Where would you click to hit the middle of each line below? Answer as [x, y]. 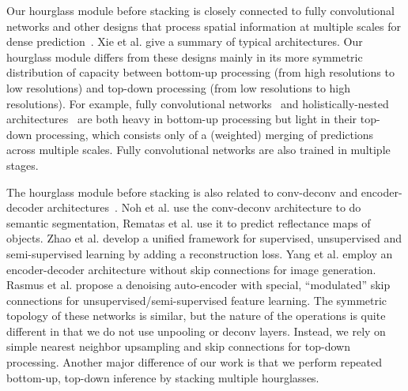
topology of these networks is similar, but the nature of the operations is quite [196, 316]
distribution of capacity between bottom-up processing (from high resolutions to [200, 72]
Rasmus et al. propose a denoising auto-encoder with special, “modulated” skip [198, 285]
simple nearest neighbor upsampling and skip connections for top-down [178, 346]
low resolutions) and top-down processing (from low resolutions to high [179, 87]
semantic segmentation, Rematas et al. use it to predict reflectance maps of [189, 222]
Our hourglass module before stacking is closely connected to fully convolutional [200, 10]
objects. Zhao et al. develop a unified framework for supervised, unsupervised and [204, 238]
